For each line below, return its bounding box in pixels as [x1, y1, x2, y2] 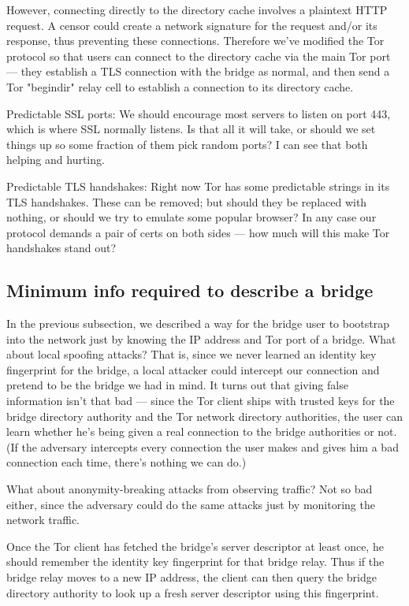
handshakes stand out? [6, 240, 117, 256]
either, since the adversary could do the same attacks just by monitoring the [6, 496, 375, 512]
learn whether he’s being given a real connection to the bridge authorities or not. [6, 423, 397, 440]
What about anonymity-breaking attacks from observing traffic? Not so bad [6, 481, 373, 497]
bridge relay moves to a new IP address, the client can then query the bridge [6, 569, 377, 586]
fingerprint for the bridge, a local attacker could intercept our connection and [6, 361, 380, 377]
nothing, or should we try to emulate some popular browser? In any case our [6, 209, 377, 225]
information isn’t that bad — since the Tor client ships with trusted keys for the [6, 392, 395, 409]
